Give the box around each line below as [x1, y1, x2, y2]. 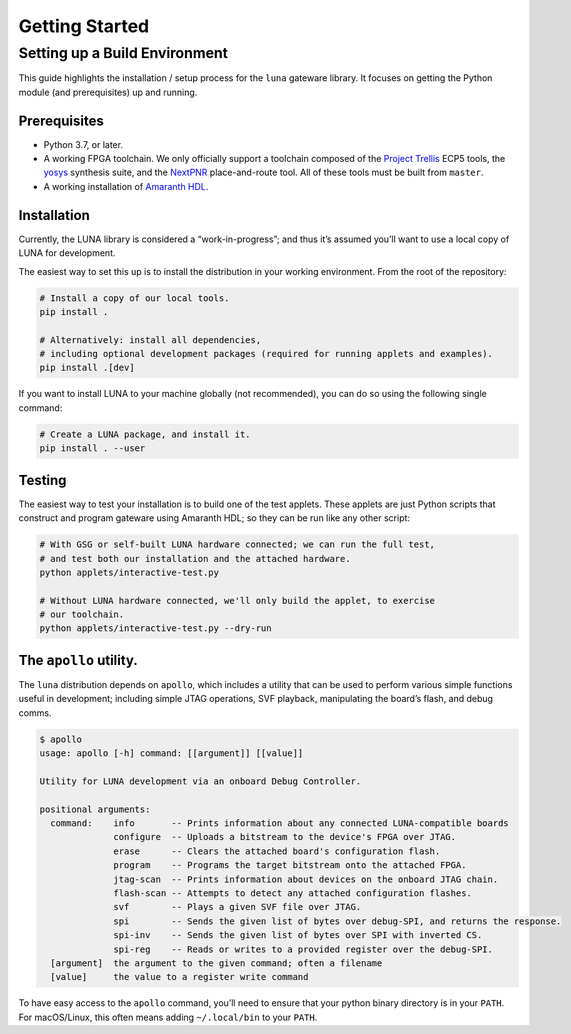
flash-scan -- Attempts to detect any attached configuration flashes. [113, 888, 472, 899]
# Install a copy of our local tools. [39, 292, 230, 304]
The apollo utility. [18, 651, 139, 669]
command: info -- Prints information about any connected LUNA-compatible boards [50, 818, 509, 829]
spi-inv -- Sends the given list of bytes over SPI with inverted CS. [113, 930, 483, 941]
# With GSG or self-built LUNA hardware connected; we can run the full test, [39, 539, 435, 550]
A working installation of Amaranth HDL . [43, 180, 209, 192]
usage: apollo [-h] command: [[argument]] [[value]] [39, 748, 304, 759]
